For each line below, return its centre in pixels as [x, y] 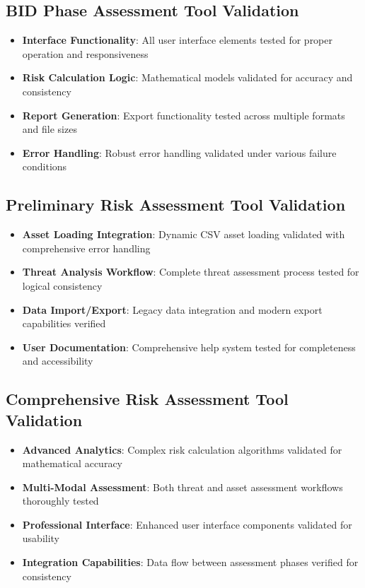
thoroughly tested [60, 501]
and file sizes [50, 129]
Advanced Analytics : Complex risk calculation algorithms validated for [182, 449]
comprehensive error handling [86, 248]
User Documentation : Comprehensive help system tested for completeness [189, 347]
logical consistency [62, 285]
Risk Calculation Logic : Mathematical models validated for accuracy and [187, 77]
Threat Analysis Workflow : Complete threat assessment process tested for [191, 272]
